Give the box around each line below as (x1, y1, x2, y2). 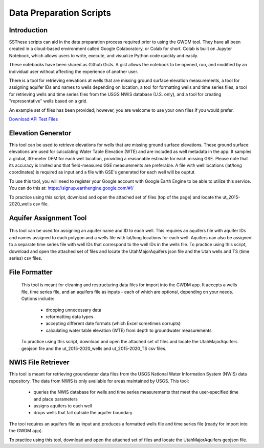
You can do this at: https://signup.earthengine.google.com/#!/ (9, 185, 134, 191)
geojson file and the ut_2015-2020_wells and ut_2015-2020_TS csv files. (21, 346, 167, 351)
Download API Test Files (9, 116, 58, 122)
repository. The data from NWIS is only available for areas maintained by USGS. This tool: (9, 378, 189, 384)
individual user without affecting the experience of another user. (9, 69, 139, 75)
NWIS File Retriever (9, 358, 70, 367)
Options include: (21, 296, 55, 301)
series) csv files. (9, 255, 43, 261)
